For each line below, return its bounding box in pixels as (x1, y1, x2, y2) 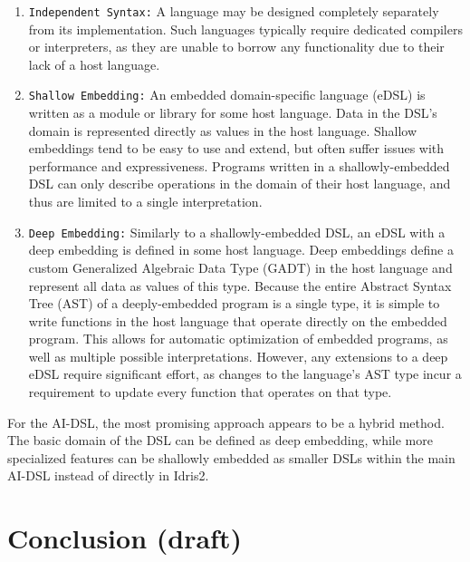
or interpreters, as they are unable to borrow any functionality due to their (28, 37, 445, 56)
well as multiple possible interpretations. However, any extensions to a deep (28, 346, 448, 365)
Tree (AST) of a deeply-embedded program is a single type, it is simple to (28, 294, 440, 313)
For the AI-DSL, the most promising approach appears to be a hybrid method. (7, 412, 445, 431)
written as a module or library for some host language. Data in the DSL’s (28, 103, 437, 122)
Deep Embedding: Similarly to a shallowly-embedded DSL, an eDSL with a (28, 222, 446, 241)
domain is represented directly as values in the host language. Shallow (28, 121, 417, 140)
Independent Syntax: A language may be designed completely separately (28, 2, 439, 20)
